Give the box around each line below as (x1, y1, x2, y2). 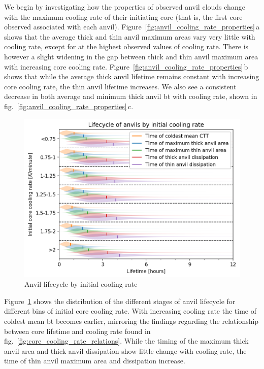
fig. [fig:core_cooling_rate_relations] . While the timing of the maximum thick (4, 336, 249, 346)
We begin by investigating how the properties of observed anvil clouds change (4, 2, 245, 12)
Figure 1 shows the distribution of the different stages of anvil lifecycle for (4, 295, 236, 306)
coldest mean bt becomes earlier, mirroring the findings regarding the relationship (4, 316, 259, 326)
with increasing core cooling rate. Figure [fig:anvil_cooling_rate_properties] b (4, 61, 248, 72)
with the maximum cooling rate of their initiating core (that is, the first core (4, 11, 243, 22)
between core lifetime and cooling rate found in (4, 325, 151, 336)
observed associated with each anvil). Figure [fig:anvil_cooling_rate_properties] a (4, 21, 260, 32)
